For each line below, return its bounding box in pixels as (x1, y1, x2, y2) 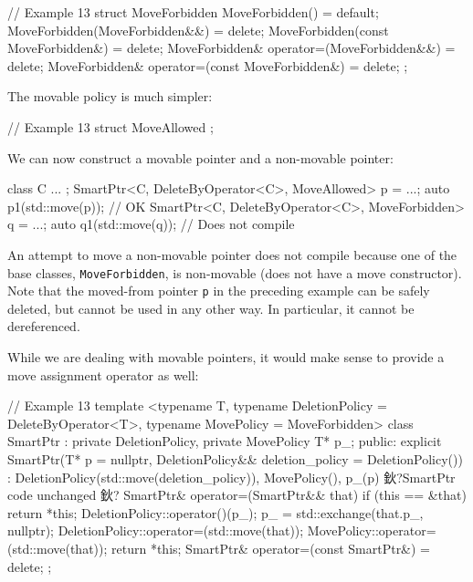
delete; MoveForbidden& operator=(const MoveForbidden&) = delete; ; (7, 56, 408, 75)
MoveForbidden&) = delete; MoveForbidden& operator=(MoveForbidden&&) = (7, 38, 456, 57)
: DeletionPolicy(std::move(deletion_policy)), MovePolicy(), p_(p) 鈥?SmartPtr (7, 467, 456, 486)
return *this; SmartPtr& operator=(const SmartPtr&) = (111, 538, 431, 557)
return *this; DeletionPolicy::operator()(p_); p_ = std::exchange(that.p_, (7, 503, 424, 522)
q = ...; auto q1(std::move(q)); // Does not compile (7, 214, 295, 234)
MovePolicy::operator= (307, 521, 436, 540)
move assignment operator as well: (7, 365, 199, 384)
